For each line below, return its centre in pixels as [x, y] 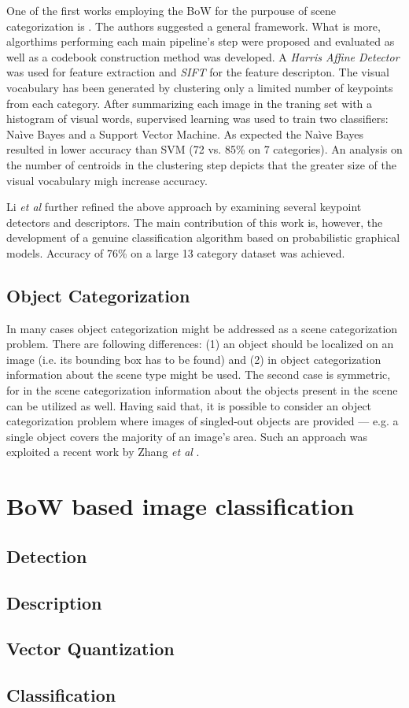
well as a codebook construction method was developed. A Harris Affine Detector [203, 56]
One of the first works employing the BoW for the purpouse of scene [171, 10]
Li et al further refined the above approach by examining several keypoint [184, 207]
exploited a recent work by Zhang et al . [103, 452]
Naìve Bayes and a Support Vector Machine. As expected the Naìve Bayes [185, 133]
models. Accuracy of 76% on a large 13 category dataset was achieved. [176, 252]
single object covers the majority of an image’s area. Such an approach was [187, 436]
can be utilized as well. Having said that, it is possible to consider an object [189, 405]
